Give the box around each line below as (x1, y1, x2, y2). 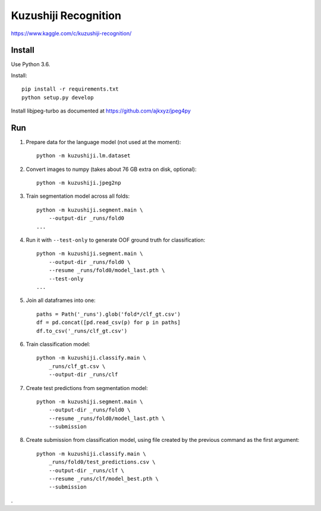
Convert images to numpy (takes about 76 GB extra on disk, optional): (26, 166, 197, 173)
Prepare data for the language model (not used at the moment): (26, 138, 181, 145)
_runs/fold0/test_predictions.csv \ (48, 459, 156, 466)
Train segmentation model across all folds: (26, 192, 130, 200)
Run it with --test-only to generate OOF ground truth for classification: (26, 236, 205, 244)
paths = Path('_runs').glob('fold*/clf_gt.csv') (36, 310, 181, 317)
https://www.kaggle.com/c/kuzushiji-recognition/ (11, 30, 132, 37)
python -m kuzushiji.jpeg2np (36, 179, 121, 186)
